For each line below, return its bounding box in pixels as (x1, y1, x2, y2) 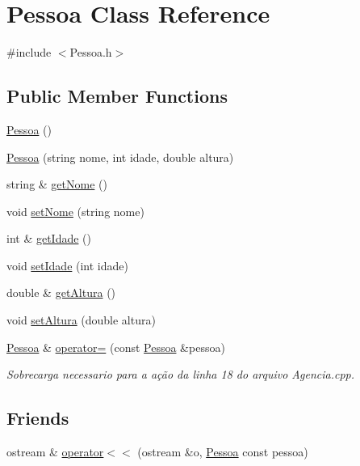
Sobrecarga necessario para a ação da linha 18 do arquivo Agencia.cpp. (6, 366, 355, 383)
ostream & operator (6, 443, 104, 460)
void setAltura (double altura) (6, 311, 156, 328)
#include (6, 44, 52, 61)
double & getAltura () (6, 284, 116, 301)
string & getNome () (6, 176, 107, 193)
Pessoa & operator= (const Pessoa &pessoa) (6, 338, 225, 355)
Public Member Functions (6, 83, 228, 108)
